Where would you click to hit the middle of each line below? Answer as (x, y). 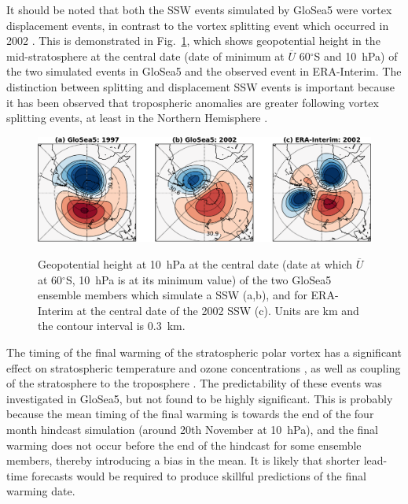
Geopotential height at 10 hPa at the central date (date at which (195, 264)
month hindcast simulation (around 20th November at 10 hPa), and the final (192, 430)
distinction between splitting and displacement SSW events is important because (201, 86)
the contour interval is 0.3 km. (112, 326)
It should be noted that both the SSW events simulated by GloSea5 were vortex (199, 9)
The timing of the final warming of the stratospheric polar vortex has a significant (204, 352)
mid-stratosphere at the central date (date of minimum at (145, 56)
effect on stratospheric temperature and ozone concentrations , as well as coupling (204, 367)
